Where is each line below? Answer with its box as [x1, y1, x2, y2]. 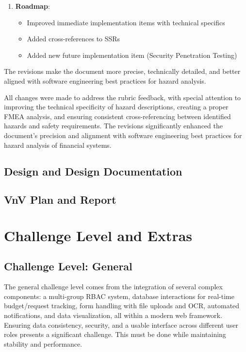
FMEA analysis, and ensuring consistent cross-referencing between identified [4, 111, 231, 121]
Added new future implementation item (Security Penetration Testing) [27, 50, 237, 60]
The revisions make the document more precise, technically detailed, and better [4, 66, 241, 76]
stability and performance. [4, 338, 82, 349]
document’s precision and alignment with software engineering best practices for [4, 130, 242, 140]
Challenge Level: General [4, 259, 132, 274]
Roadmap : [15, 1, 50, 11]
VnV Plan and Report [4, 192, 116, 207]
